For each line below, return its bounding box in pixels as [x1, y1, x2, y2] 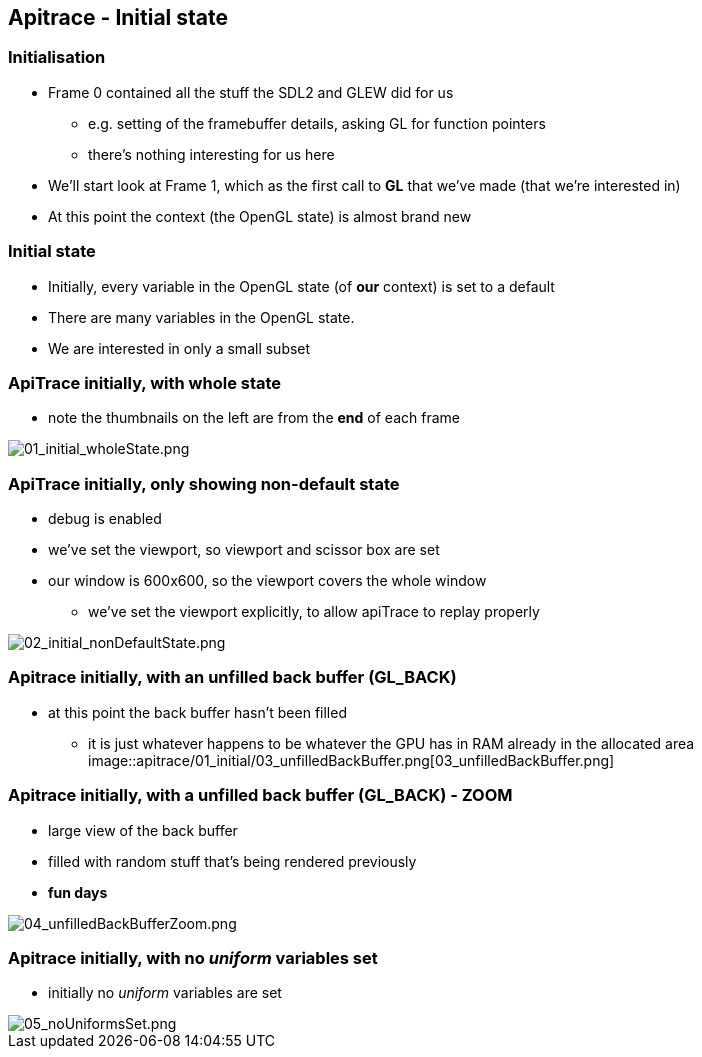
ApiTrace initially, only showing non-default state [8, 473, 400, 494]
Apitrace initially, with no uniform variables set [8, 947, 378, 968]
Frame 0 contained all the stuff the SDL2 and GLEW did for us [48, 83, 454, 101]
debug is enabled [48, 510, 162, 528]
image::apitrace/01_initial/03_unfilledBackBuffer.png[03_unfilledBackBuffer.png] [88, 751, 615, 769]
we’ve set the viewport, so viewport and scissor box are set [48, 541, 440, 559]
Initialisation [8, 47, 106, 68]
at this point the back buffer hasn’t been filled [48, 703, 347, 721]
